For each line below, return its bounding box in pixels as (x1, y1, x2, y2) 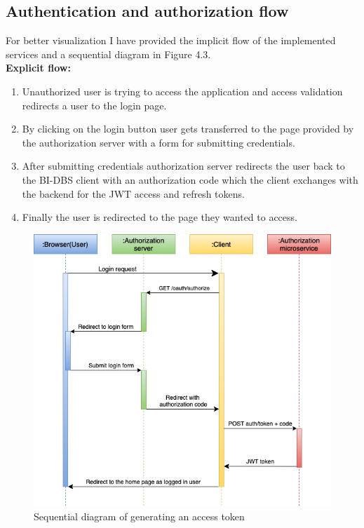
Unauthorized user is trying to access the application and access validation (22, 83, 343, 98)
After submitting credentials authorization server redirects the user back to (22, 158, 345, 173)
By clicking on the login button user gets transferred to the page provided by (22, 121, 354, 136)
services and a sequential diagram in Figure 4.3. (6, 46, 211, 61)
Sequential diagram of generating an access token (34, 508, 245, 523)
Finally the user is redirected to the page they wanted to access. (22, 210, 297, 224)
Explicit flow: (6, 60, 71, 75)
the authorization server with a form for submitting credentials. (22, 135, 295, 149)
